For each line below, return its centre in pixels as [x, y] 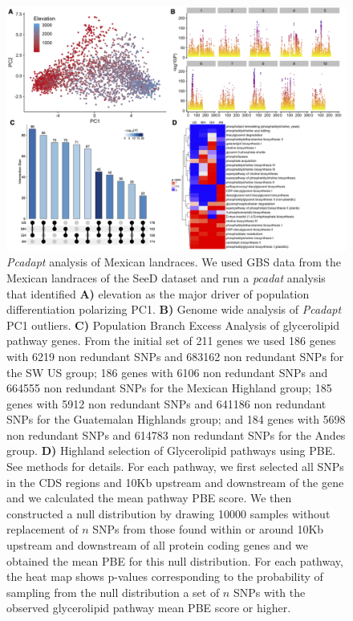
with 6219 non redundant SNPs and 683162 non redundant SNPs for [175, 356]
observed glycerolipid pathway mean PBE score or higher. [149, 608]
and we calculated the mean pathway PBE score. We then [149, 498]
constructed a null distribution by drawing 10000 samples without [168, 513]
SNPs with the [269, 592]
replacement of [43, 529]
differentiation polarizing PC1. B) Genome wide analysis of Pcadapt [174, 309]
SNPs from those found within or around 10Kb [208, 529]
